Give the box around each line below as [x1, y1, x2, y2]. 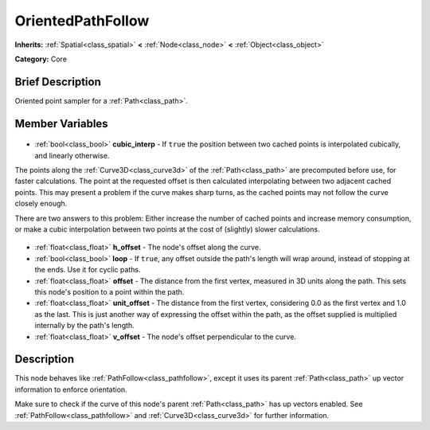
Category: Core [14, 54, 68, 64]
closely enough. [14, 199, 68, 209]
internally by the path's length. [34, 321, 135, 330]
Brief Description [14, 75, 101, 88]
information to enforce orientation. [14, 385, 127, 394]
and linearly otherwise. [34, 150, 110, 160]
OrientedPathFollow [14, 12, 150, 29]
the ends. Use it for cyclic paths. [34, 265, 141, 275]
